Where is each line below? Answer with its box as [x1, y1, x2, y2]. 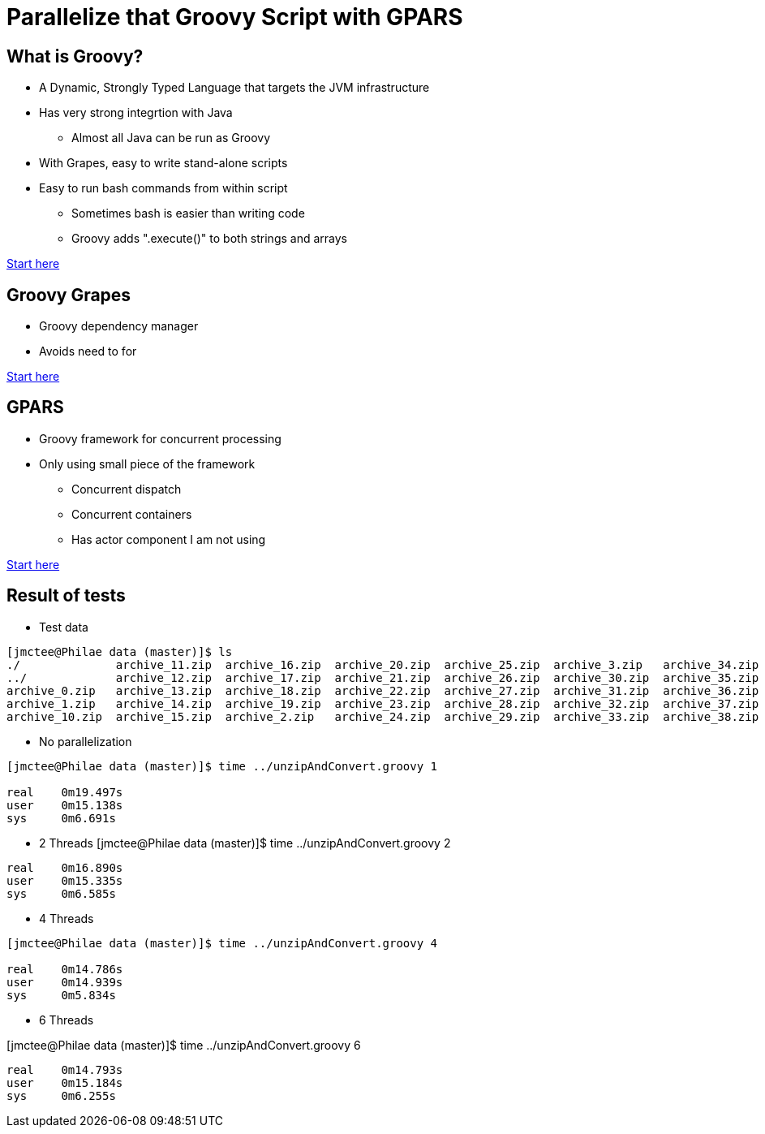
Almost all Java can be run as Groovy [71, 131, 270, 145]
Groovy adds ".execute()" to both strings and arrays [71, 231, 347, 246]
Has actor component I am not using [71, 532, 266, 546]
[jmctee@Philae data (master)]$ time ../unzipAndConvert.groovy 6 [6, 1037, 361, 1052]
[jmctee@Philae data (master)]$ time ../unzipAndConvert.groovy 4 [6, 936, 438, 950]
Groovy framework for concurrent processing [39, 431, 282, 446]
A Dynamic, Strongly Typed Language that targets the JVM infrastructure [39, 80, 430, 95]
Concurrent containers [71, 507, 192, 521]
